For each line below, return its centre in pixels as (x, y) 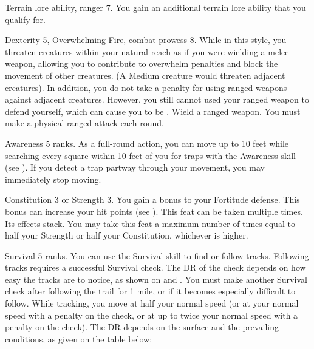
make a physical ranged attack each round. (84, 123)
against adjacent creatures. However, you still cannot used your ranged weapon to (157, 99)
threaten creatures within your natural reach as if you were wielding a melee (147, 51)
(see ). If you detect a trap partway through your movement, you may (135, 167)
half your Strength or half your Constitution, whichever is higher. (127, 235)
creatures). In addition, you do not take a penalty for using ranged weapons (146, 87)
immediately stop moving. (53, 179)
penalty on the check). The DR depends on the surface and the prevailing (142, 327)
